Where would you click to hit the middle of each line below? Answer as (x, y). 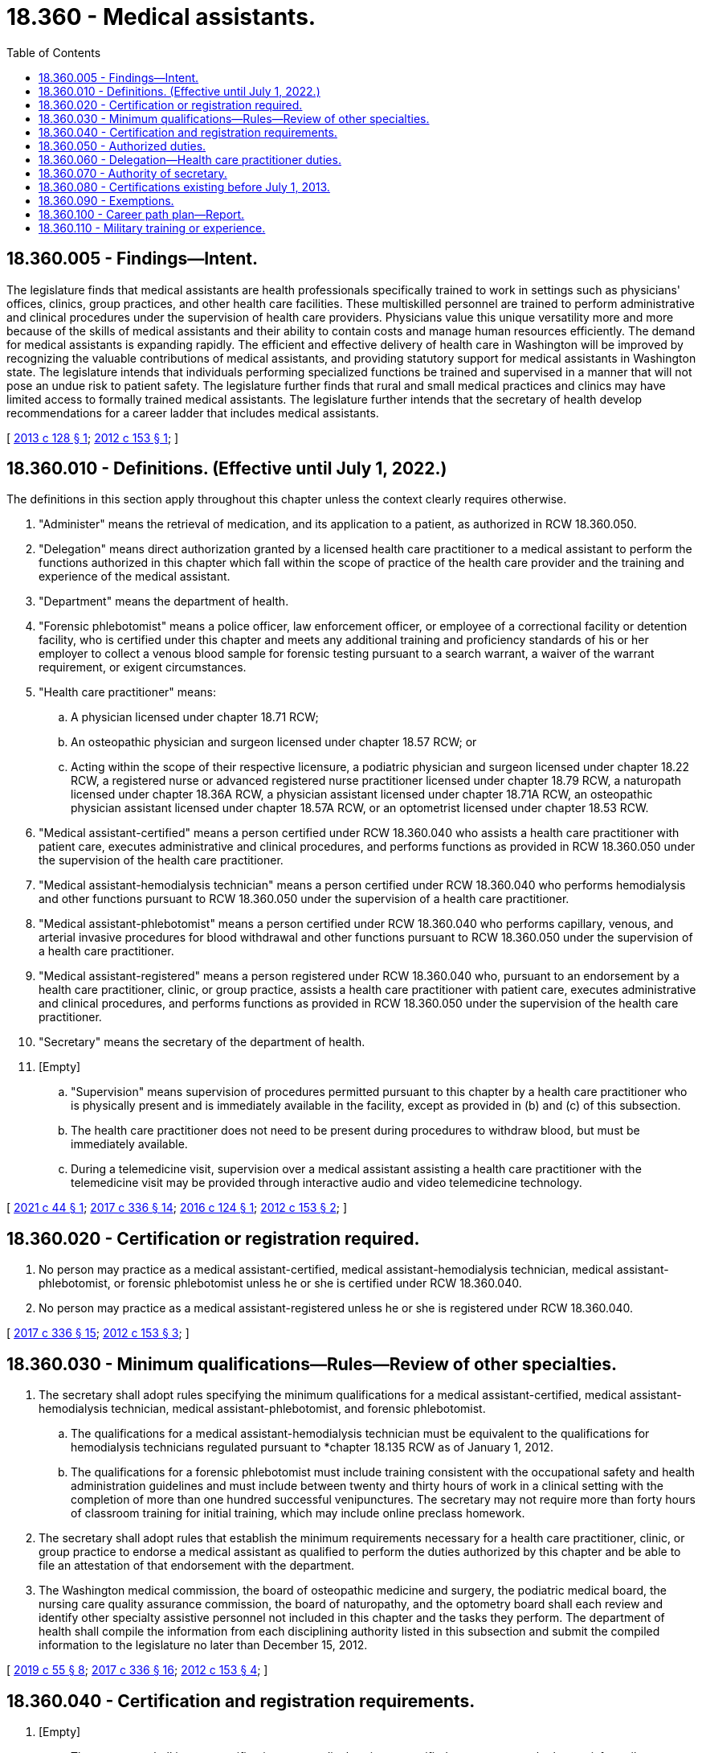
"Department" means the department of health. (164, 601)
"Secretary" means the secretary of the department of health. (202, 1042)
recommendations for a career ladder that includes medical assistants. (193, 413)
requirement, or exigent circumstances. (143, 667)
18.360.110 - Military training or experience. (152, 228)
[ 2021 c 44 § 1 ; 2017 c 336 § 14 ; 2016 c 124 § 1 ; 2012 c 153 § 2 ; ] (177, 1208)
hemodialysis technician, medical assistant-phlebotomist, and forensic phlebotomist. (262, 1409)
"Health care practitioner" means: (127, 692)
